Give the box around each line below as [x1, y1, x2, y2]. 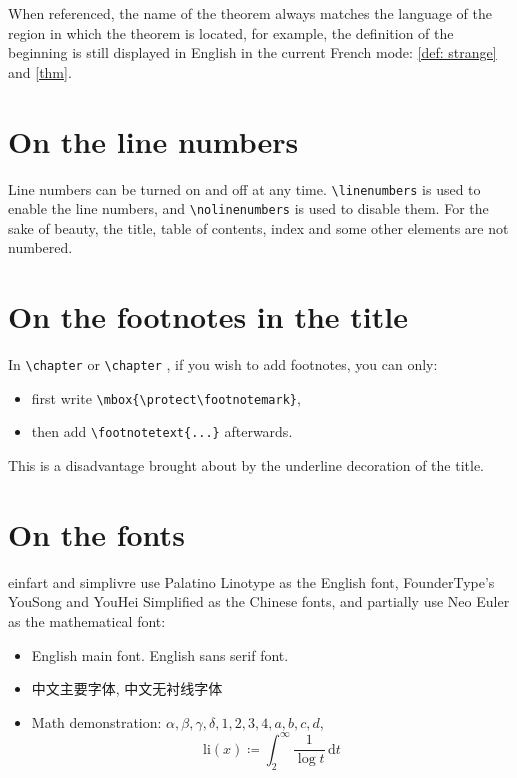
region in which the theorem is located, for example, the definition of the [8, 22, 454, 43]
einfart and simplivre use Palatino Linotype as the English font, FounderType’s [8, 571, 495, 592]
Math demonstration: [31, 711, 162, 732]
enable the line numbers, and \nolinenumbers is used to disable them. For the [8, 198, 489, 219]
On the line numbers [8, 120, 299, 161]
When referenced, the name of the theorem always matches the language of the [8, 3, 492, 23]
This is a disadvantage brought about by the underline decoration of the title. [8, 455, 484, 476]
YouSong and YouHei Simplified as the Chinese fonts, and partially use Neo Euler [8, 591, 510, 612]
